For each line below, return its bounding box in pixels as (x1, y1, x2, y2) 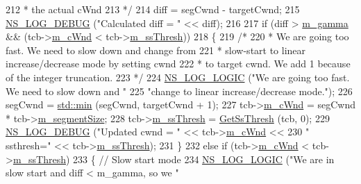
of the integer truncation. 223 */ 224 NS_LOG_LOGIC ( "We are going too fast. (6, 69, 350, 84)
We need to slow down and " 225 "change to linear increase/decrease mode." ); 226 (6, 83, 353, 98)
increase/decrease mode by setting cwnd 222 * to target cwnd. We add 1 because (6, 56, 351, 71)
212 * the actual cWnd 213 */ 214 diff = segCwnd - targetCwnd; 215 (6, 2, 300, 16)
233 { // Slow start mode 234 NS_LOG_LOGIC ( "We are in (73, 151, 335, 166)
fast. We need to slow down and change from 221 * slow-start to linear (6, 42, 306, 57)
